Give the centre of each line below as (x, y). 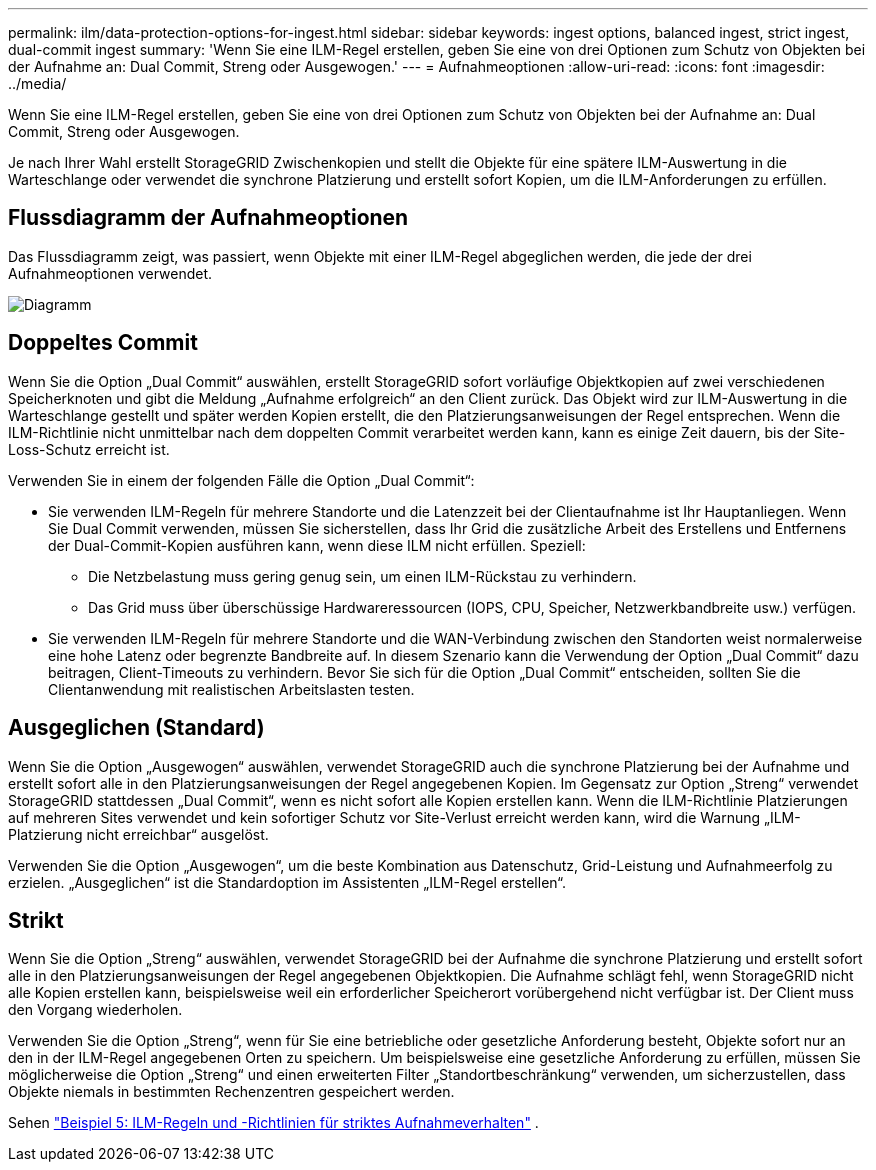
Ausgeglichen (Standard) (136, 728)
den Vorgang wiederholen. (95, 1010)
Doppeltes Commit (103, 343)
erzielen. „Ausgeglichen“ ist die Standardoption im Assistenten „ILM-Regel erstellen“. (287, 882)
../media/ (37, 83)
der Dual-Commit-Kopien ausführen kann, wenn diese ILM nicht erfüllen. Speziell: (317, 545)
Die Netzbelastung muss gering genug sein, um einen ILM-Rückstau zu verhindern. (362, 576)
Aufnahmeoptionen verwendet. (110, 273)
